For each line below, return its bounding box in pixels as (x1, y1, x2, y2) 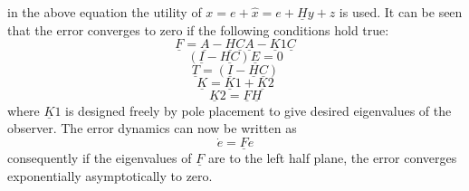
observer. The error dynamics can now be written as (7, 119, 297, 138)
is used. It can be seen (339, 3, 463, 21)
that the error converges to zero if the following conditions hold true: (7, 20, 389, 39)
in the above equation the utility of (7, 3, 202, 21)
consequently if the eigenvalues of (7, 148, 192, 167)
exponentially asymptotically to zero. (7, 167, 213, 186)
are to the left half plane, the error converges (207, 148, 457, 167)
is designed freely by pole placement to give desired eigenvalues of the (65, 100, 452, 119)
